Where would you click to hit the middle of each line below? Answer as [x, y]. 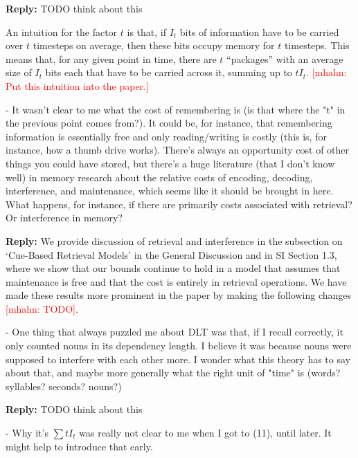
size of [19, 72]
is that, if [146, 31]
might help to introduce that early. [79, 446]
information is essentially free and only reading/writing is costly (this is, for [166, 136]
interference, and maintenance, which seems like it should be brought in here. [170, 191]
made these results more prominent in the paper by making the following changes [178, 295]
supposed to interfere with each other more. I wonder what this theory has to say [178, 359]
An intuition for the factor [62, 31]
